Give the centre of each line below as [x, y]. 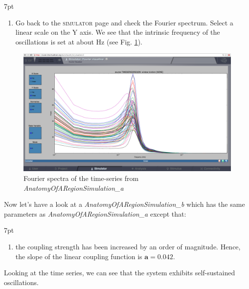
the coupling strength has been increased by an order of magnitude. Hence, [128, 246]
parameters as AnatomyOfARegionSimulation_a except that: [95, 213]
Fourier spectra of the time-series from [81, 178]
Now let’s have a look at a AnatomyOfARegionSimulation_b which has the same [124, 204]
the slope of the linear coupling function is [79, 256]
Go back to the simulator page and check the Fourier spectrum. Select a [124, 22]
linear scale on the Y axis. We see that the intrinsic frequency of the [118, 32]
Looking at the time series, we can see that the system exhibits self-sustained [120, 273]
